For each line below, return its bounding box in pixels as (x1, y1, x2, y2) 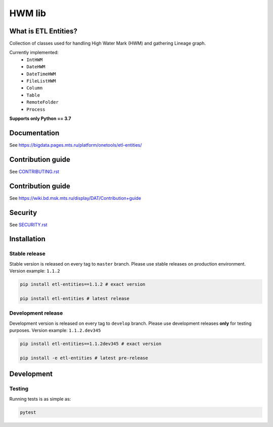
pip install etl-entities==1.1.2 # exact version (20, 281, 146, 287)
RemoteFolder (26, 99, 59, 105)
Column (26, 85, 43, 91)
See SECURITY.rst (9, 222, 48, 228)
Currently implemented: (9, 50, 59, 56)
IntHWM (26, 57, 43, 63)
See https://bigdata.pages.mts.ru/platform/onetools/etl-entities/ (9, 142, 142, 148)
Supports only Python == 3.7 (9, 115, 72, 121)
